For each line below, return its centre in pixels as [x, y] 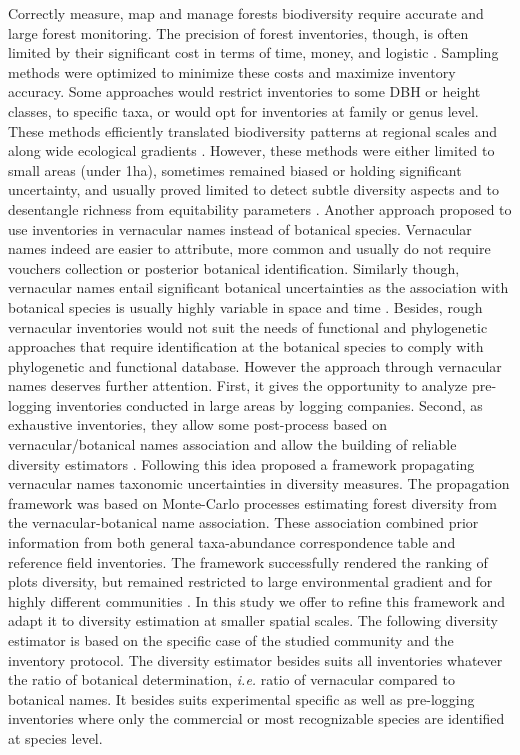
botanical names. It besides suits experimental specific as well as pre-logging [241, 698]
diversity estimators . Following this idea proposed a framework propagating [241, 463]
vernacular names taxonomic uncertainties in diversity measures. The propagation [259, 483]
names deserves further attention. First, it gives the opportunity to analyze [238, 385]
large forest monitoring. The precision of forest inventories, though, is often [238, 32]
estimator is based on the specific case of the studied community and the [231, 640]
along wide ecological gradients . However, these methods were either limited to [251, 150]
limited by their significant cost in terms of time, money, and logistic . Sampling [253, 52]
